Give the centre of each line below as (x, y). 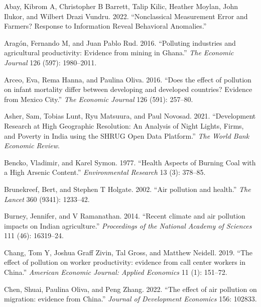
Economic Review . (32, 145)
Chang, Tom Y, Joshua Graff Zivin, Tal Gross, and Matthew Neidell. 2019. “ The (128, 252)
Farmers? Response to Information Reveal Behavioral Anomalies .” (105, 26)
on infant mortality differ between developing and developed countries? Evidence (128, 89)
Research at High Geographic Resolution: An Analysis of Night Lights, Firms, (124, 125)
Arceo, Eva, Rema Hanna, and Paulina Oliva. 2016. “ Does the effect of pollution (128, 79)
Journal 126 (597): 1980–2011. (50, 62)
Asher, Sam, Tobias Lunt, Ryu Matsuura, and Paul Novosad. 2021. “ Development (130, 116)
